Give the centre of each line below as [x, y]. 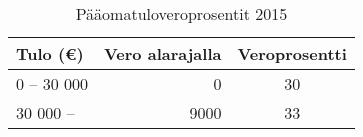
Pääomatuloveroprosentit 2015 [181, 13]
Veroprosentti [292, 53]
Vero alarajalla [162, 53]
